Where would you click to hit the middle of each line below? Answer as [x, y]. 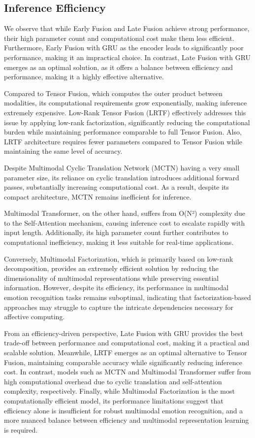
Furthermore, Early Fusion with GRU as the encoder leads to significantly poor [124, 48]
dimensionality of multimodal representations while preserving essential [112, 278]
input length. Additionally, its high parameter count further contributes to [116, 232]
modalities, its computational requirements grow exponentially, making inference [126, 103]
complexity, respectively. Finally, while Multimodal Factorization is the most [119, 391]
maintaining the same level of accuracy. [63, 151]
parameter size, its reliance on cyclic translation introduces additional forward [122, 177]
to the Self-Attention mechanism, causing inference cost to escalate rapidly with [125, 222]
